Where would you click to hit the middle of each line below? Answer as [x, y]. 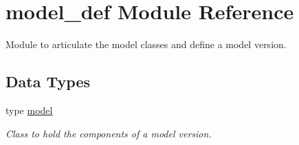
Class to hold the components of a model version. [109, 133]
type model [29, 110]
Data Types [48, 81]
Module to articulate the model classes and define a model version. [146, 44]
